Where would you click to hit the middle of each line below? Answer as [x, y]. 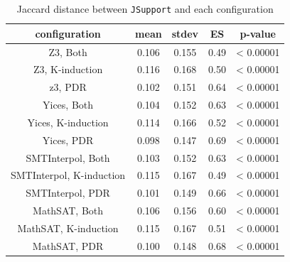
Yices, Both [68, 105]
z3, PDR [68, 87]
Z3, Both [68, 51]
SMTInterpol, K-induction [68, 175]
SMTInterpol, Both [68, 157]
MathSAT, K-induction [68, 228]
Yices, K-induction [68, 122]
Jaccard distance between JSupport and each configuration [145, 9]
